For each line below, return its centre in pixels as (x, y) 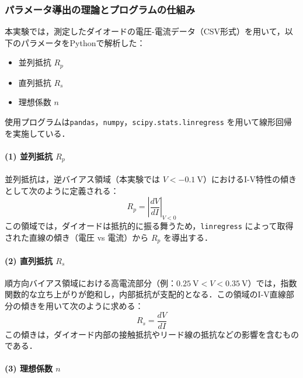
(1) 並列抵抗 (29, 156)
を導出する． (188, 237)
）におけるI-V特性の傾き (250, 178)
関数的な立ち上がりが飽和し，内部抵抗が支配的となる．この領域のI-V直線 (145, 294)
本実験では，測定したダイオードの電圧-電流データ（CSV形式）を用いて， (145, 31)
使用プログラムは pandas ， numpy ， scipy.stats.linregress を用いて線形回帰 (149, 122)
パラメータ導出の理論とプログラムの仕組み (100, 9)
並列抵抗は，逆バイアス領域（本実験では (82, 178)
